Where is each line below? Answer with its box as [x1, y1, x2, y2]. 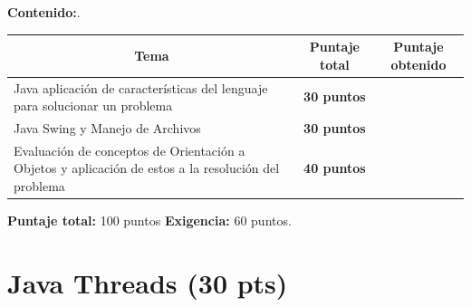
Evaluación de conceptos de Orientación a [14, 140, 245, 159]
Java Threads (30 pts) [7, 264, 288, 301]
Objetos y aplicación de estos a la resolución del [14, 158, 280, 177]
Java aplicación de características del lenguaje [14, 78, 268, 97]
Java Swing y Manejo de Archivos [14, 118, 201, 137]
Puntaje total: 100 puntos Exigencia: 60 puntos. [7, 211, 292, 230]
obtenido [390, 54, 447, 73]
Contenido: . [7, 3, 81, 21]
